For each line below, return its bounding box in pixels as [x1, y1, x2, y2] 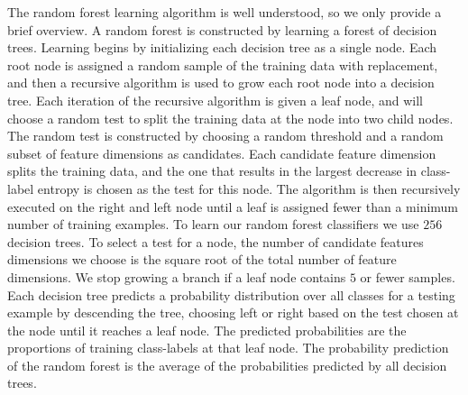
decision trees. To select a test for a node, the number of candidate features [7, 232, 424, 251]
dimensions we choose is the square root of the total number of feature [7, 250, 397, 269]
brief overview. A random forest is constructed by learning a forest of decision [7, 20, 437, 39]
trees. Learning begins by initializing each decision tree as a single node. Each [7, 38, 437, 57]
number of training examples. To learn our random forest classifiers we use [7, 215, 419, 234]
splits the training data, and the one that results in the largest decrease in [7, 161, 418, 180]
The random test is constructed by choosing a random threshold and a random [7, 126, 444, 145]
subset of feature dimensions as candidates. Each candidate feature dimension [7, 143, 436, 162]
